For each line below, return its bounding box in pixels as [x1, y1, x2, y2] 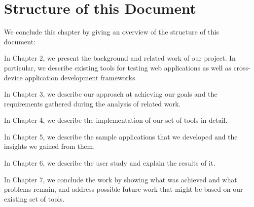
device [4, 72, 23, 82]
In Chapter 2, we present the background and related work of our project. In [4, 53, 236, 63]
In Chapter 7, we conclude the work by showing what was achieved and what [4, 174, 237, 184]
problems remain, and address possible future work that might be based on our [4, 184, 243, 194]
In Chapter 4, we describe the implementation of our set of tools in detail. [4, 115, 228, 125]
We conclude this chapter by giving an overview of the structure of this [4, 27, 219, 37]
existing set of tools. [4, 193, 65, 204]
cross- [233, 62, 251, 72]
